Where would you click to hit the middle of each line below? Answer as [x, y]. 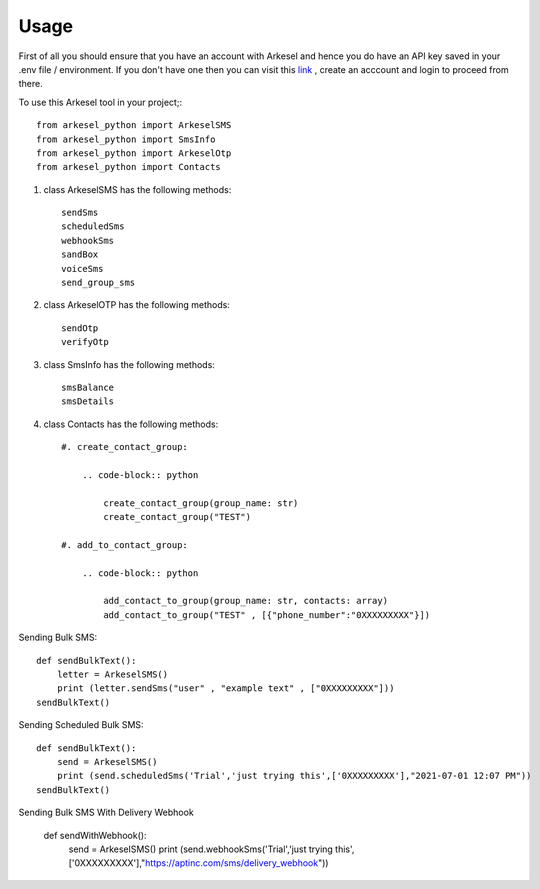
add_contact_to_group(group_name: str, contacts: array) [246, 601]
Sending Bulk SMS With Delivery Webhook [106, 812]
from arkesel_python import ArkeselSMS [134, 125]
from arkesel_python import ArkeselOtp [134, 153]
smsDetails [88, 401]
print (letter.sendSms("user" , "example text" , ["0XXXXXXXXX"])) [225, 688]
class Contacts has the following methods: [131, 424]
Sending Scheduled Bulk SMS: [81, 725]
